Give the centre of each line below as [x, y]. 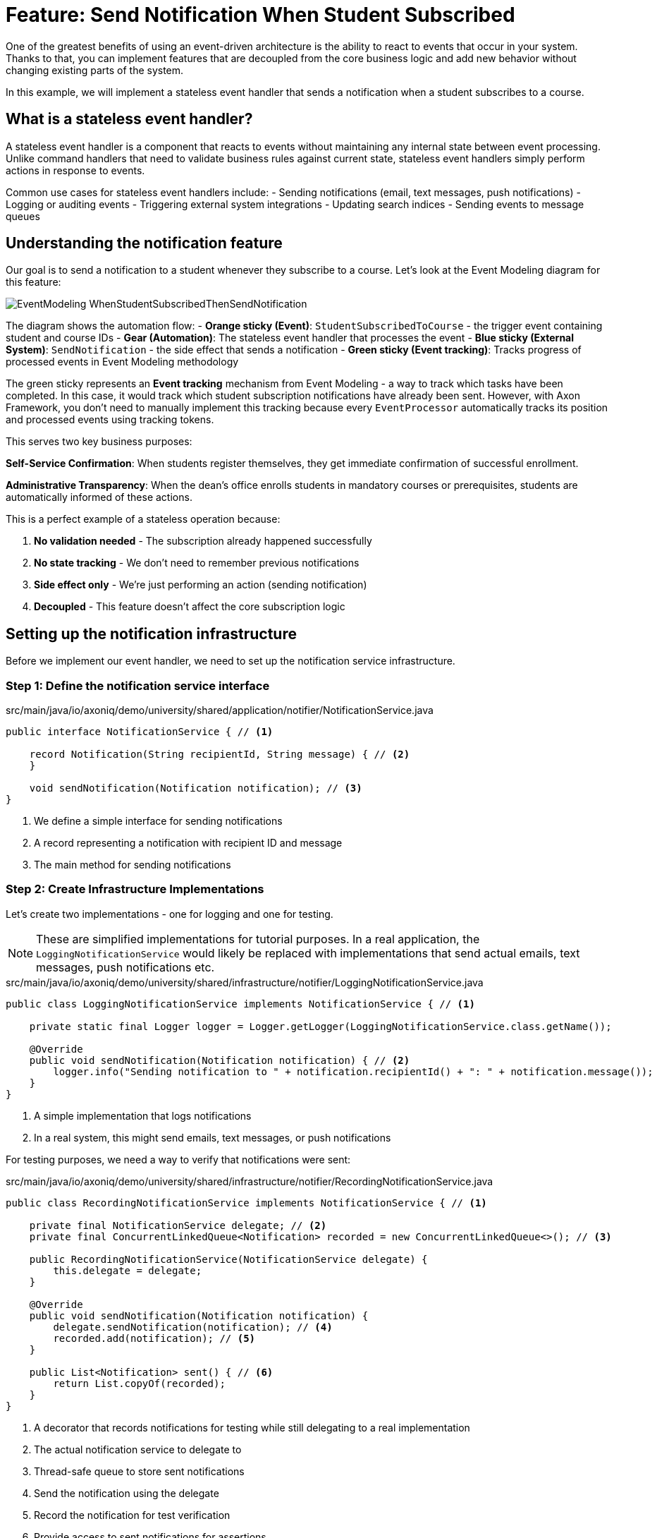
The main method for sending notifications [133, 865]
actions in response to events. [75, 170]
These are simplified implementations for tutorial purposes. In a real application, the [258, 939]
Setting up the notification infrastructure [151, 634]
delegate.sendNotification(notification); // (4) [193, 1327]
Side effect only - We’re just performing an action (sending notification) [201, 585]
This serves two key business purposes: [99, 442]
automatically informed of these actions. [99, 497]
